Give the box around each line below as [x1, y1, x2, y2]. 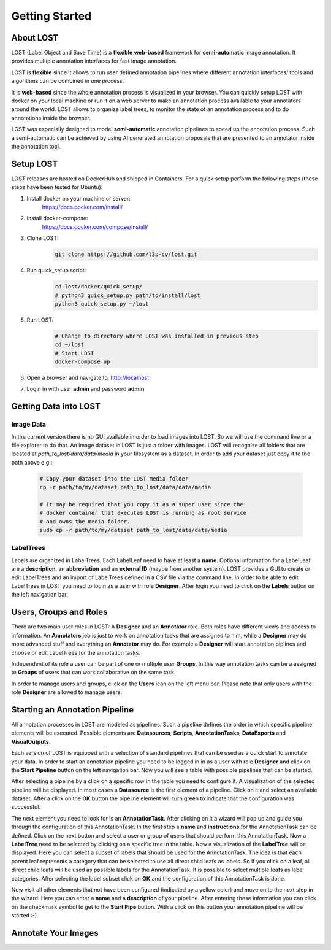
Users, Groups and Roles [11, 607, 108, 617]
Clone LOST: [26, 234, 59, 242]
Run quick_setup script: [26, 267, 86, 274]
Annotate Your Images [11, 927, 99, 938]
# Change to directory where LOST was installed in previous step [55, 332, 259, 339]
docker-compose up [55, 358, 110, 365]
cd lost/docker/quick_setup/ [55, 283, 143, 290]
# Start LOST [55, 350, 94, 357]
